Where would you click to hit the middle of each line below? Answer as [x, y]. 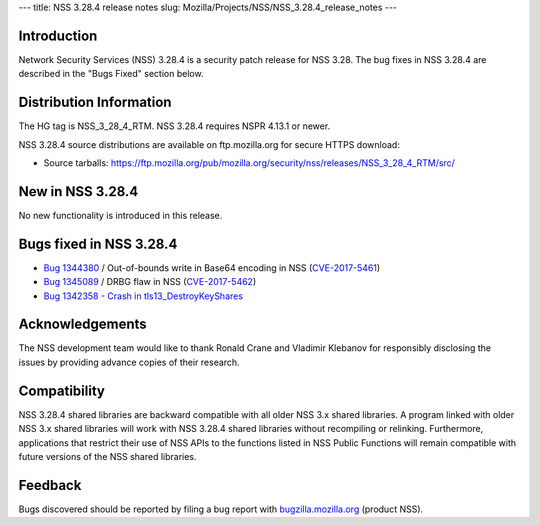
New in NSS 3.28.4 [78, 191]
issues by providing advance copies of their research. [129, 362]
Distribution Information [95, 102]
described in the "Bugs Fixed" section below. [111, 74]
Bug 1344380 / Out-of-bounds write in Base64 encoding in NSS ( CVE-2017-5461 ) [212, 267]
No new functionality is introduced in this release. [120, 215]
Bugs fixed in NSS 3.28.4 [98, 243]
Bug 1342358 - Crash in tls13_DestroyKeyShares [143, 296]
